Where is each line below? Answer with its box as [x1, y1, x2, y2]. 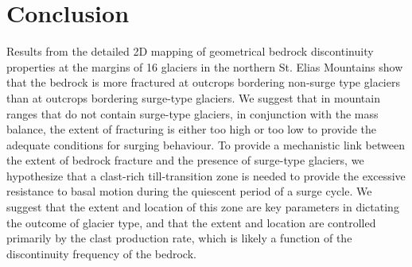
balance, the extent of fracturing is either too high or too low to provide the [6, 121, 377, 137]
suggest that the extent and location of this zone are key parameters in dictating [6, 199, 399, 215]
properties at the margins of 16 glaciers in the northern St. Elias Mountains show [6, 58, 403, 75]
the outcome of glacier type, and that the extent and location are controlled [6, 214, 376, 230]
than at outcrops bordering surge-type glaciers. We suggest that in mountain [6, 89, 380, 106]
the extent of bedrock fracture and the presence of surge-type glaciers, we [6, 152, 364, 168]
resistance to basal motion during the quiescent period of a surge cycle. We [6, 183, 372, 199]
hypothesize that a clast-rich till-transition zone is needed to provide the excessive [6, 167, 406, 184]
